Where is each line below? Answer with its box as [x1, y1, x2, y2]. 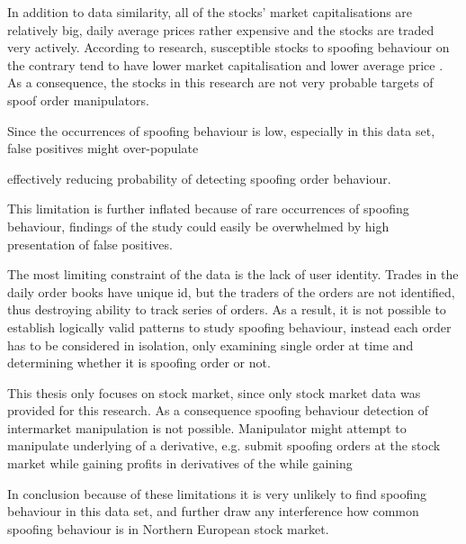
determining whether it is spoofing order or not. [7, 353, 271, 372]
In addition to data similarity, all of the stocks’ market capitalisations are [7, 3, 413, 21]
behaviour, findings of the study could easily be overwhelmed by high [7, 216, 390, 235]
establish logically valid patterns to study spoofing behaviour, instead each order [7, 317, 452, 336]
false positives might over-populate [7, 139, 199, 158]
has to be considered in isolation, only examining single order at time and [7, 335, 414, 354]
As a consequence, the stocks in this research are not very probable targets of [7, 73, 434, 92]
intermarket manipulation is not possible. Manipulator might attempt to [7, 418, 407, 437]
